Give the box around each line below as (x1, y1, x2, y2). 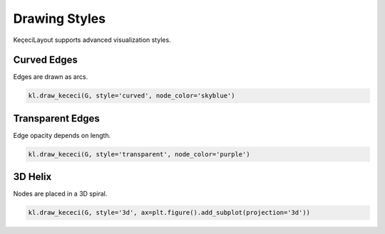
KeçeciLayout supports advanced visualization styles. (13, 36, 171, 44)
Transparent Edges (13, 112, 100, 124)
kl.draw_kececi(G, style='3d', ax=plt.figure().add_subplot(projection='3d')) (28, 208, 310, 217)
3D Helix (13, 171, 52, 183)
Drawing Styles (13, 11, 106, 26)
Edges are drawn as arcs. (13, 73, 88, 81)
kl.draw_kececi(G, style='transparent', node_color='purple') (28, 150, 250, 158)
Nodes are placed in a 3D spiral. (13, 189, 108, 198)
